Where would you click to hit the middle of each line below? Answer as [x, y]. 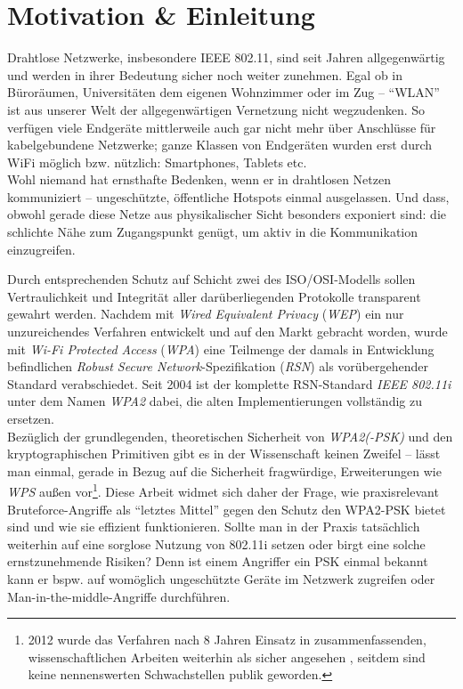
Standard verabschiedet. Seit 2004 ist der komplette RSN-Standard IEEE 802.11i [229, 383]
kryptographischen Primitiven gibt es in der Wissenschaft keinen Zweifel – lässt [224, 454]
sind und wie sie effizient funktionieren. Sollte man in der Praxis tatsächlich [214, 527]
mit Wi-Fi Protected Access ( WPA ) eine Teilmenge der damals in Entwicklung [221, 349]
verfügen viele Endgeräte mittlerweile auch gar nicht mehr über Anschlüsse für [222, 127]
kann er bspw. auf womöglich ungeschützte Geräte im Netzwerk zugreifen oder [221, 579]
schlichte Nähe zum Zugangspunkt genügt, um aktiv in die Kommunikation [213, 232]
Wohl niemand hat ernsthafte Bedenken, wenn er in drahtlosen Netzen [199, 179]
